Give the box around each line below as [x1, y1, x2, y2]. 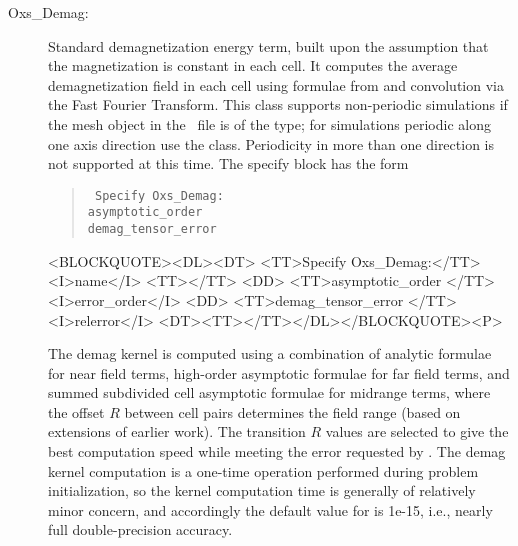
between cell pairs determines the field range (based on [124, 401, 461, 422]
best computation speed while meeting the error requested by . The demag [48, 441, 506, 462]
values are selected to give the [325, 421, 509, 442]
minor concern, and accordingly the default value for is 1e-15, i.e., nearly [48, 499, 493, 520]
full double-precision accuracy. [48, 519, 233, 540]
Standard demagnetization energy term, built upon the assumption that [48, 35, 489, 56]
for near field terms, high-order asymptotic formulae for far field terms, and [48, 362, 510, 383]
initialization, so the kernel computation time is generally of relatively [48, 480, 476, 501]
